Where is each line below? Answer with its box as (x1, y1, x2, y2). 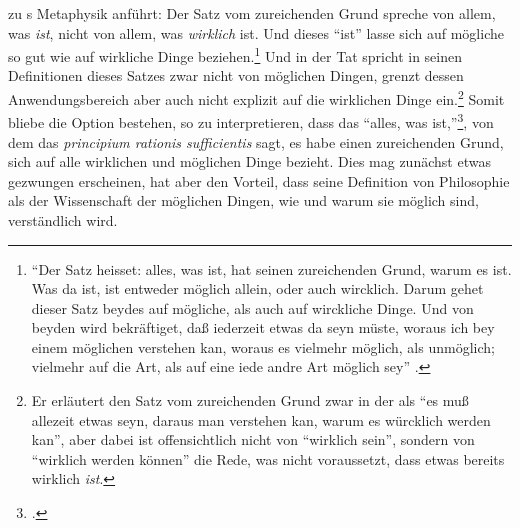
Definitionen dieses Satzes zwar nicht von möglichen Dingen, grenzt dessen (8, 65, 464, 86)
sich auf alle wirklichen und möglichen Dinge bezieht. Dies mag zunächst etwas (8, 151, 491, 172)
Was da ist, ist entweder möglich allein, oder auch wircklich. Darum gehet (31, 278, 484, 299)
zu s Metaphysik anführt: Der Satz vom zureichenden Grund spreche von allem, (8, 3, 496, 23)
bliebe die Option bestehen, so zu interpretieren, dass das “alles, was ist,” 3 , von (8, 109, 494, 132)
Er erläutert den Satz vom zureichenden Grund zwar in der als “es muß (31, 390, 469, 411)
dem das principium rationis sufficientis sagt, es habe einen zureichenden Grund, (8, 131, 504, 152)
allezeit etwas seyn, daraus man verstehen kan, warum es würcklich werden (31, 409, 491, 430)
